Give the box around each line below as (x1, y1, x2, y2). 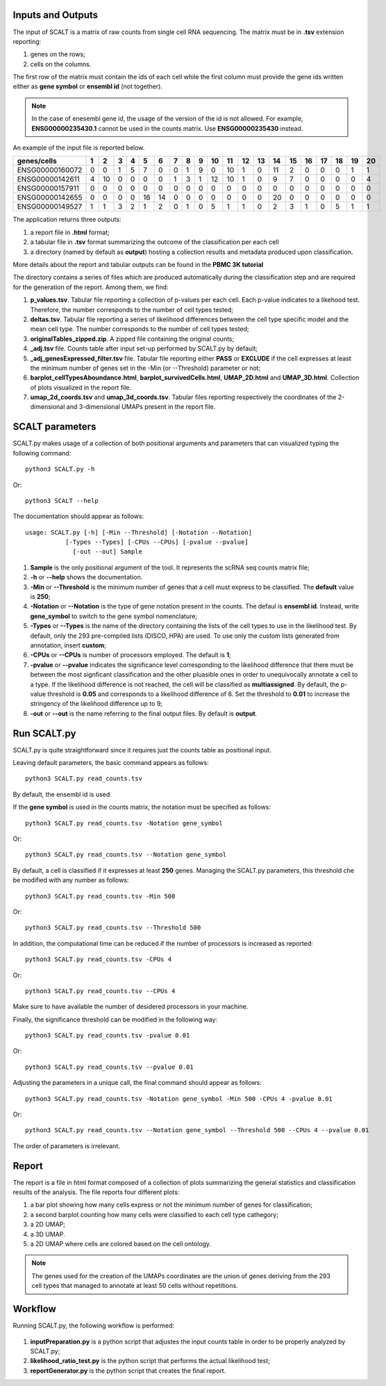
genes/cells (17, 156, 57, 166)
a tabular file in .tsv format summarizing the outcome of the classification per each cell (30, 238, 279, 246)
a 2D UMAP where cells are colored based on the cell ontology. (30, 1240, 212, 1248)
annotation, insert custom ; (30, 641, 107, 650)
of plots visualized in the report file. (30, 383, 132, 392)
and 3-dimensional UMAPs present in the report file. (66, 403, 216, 411)
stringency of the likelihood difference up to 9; (30, 700, 163, 708)
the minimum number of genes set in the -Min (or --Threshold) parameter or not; (30, 364, 261, 372)
